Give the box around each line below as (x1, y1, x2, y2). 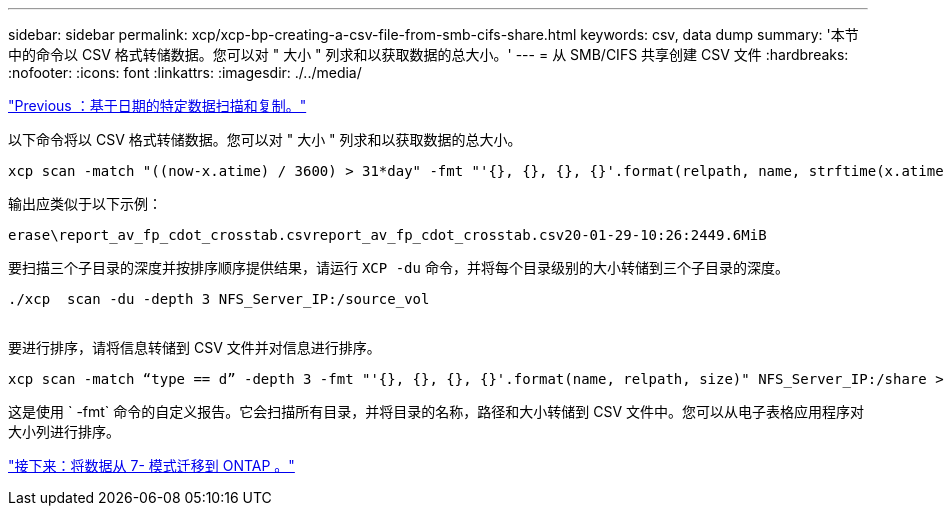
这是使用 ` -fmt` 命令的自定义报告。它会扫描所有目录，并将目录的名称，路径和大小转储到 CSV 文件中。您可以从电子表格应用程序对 (8, 403, 865, 420)
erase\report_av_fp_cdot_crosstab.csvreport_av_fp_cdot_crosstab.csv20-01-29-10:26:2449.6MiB (8, 227, 767, 243)
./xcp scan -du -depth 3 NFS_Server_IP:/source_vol (8, 291, 430, 307)
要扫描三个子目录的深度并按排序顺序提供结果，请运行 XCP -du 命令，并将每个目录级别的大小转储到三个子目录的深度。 (8, 259, 789, 276)
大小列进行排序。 (8, 423, 120, 440)
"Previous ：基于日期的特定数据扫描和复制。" (8, 97, 307, 114)
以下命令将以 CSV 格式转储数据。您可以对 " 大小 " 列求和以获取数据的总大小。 (8, 131, 522, 148)
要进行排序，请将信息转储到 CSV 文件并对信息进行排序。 (8, 339, 381, 356)
